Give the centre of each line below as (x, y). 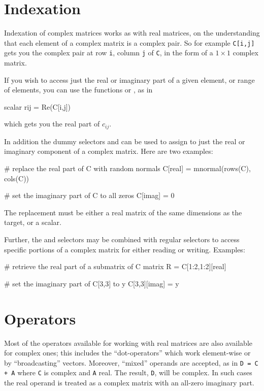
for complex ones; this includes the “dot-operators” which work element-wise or (127, 353)
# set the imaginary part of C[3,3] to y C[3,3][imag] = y (92, 283)
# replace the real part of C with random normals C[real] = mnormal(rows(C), (127, 168)
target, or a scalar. (33, 222)
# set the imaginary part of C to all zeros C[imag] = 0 (89, 195)
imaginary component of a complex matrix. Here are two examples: (109, 151)
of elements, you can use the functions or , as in (78, 90)
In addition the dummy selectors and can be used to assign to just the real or (125, 141)
